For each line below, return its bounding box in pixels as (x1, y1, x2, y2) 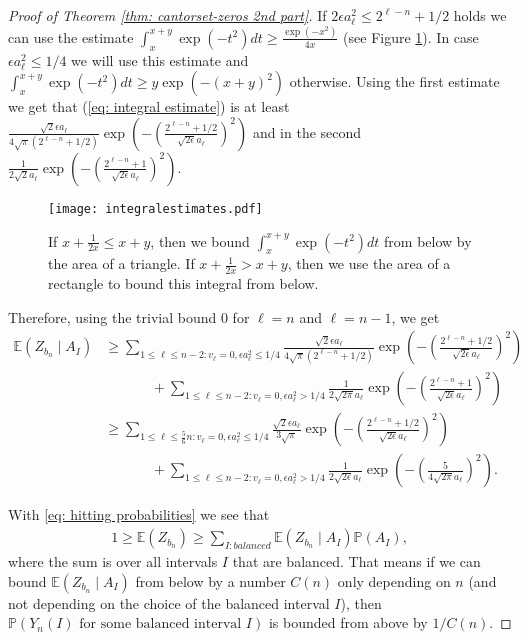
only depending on (337, 570, 451, 591)
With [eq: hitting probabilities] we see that (8, 504, 270, 525)
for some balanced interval (79, 617, 242, 632)
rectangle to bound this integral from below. (48, 273, 319, 294)
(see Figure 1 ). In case (343, 26, 479, 47)
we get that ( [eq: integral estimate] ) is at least (8, 96, 290, 117)
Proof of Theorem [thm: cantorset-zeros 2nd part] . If (8, 5, 327, 25)
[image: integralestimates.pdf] (48, 201, 263, 216)
